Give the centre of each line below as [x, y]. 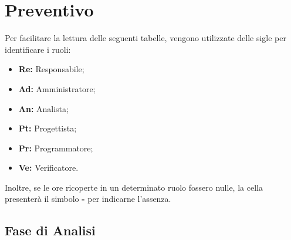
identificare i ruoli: [38, 49]
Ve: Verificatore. [48, 168]
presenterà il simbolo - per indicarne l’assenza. [88, 199]
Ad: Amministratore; [57, 88]
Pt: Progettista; [48, 128]
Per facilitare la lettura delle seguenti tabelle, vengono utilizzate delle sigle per [145, 38]
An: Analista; [43, 108]
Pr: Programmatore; [56, 148]
